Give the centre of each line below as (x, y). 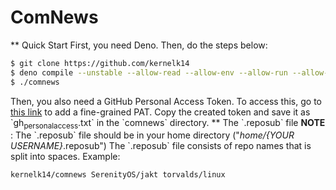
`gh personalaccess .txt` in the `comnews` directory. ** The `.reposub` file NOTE (168, 123)
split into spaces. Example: (65, 157)
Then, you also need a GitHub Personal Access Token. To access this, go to (166, 101)
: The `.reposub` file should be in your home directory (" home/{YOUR (152, 135)
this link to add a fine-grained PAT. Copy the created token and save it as (160, 112)
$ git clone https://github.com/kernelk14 (100, 63)
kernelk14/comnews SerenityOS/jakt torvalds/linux (118, 175)
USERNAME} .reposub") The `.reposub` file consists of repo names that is (161, 146)
